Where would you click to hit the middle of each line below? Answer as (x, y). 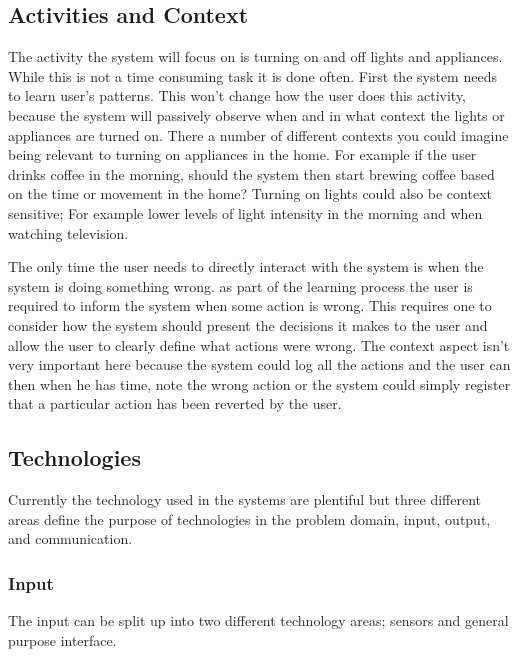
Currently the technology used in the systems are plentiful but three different (245, 499)
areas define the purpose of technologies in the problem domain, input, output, (249, 518)
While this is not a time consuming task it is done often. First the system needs (252, 75)
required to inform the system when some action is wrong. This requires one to (250, 305)
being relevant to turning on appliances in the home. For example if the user (242, 154)
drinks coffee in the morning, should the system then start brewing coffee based (251, 173)
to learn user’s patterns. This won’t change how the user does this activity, (237, 95)
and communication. (70, 538)
